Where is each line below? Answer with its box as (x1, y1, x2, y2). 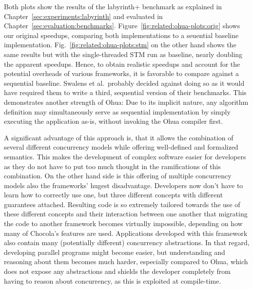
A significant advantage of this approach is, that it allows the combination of (4, 132, 234, 142)
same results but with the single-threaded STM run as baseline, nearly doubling (4, 49, 243, 59)
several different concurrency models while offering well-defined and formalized (4, 142, 238, 152)
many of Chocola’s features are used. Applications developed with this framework (4, 228, 248, 238)
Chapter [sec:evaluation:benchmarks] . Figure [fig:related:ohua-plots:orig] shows (4, 20, 240, 31)
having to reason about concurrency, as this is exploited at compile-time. (4, 275, 221, 286)
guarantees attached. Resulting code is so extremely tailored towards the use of (4, 199, 240, 209)
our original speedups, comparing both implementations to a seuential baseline (4, 30, 239, 40)
